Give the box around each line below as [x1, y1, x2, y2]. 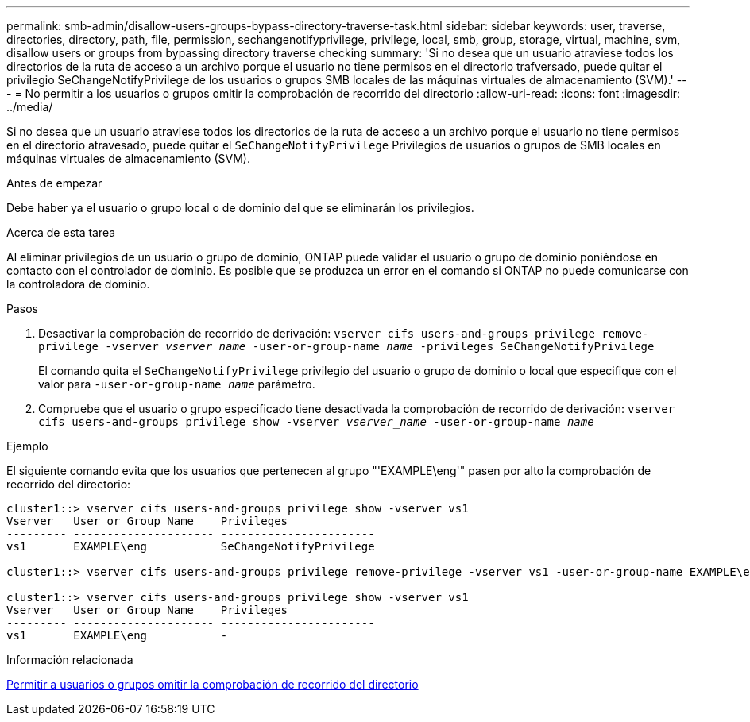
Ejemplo [6, 439, 48, 453]
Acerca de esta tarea [6, 226, 116, 239]
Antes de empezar [6, 176, 102, 190]
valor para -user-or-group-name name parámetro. [38, 377, 315, 391]
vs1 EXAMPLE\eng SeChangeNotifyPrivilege [6, 540, 375, 553]
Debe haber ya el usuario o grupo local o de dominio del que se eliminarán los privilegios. [6, 201, 474, 214]
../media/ [6, 100, 53, 114]
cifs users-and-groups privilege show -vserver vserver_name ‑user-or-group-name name [38, 415, 594, 428]
